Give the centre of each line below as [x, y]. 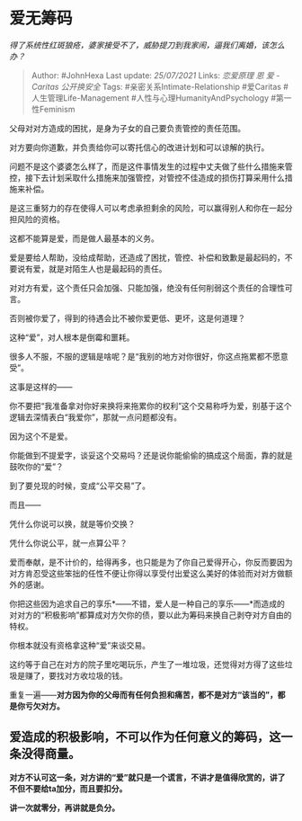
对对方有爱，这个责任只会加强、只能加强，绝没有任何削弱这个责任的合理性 [147, 288]
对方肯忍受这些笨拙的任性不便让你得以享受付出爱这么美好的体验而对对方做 [147, 573]
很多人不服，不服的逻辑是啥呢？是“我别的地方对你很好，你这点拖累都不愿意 [149, 356]
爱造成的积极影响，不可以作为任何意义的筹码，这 [145, 737]
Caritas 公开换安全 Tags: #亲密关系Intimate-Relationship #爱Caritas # [160, 86]
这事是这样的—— [41, 387]
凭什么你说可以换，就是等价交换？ [72, 523]
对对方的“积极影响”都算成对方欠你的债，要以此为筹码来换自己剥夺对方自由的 [151, 615]
